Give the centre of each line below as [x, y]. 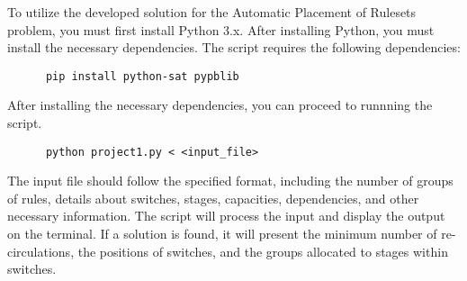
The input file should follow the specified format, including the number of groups [230, 181]
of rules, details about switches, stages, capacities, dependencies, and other [213, 198]
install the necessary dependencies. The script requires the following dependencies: [234, 47]
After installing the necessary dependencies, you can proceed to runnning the [220, 105]
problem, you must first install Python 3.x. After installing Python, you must [221, 29]
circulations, [41, 251]
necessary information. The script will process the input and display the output [226, 216]
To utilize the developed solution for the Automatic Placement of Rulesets [212, 12]
